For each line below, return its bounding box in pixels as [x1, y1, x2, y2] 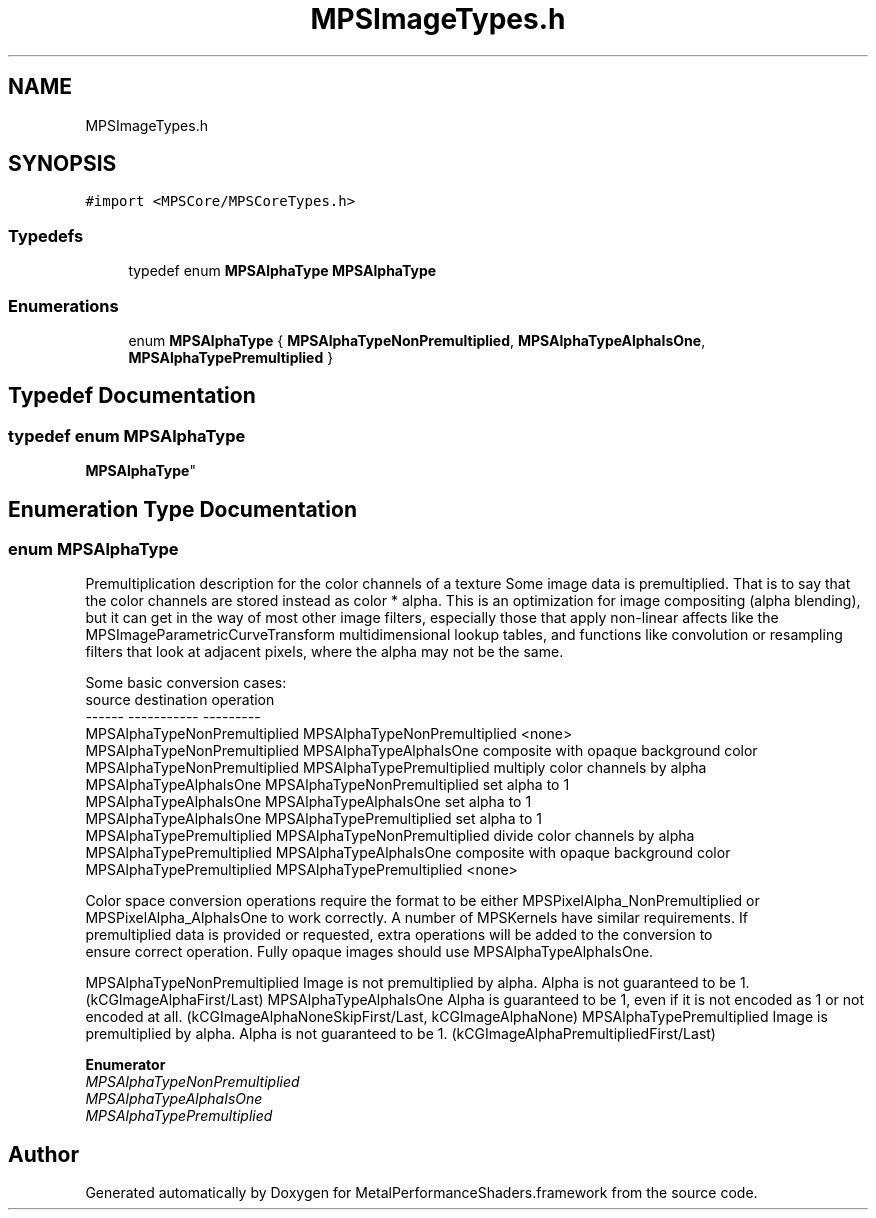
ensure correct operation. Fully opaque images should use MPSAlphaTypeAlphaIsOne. [85, 943, 654, 961]
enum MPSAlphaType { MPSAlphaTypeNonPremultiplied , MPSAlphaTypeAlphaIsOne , [128, 331, 706, 349]
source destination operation [85, 691, 275, 709]
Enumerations [8, 295, 119, 316]
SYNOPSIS [8, 151, 117, 177]
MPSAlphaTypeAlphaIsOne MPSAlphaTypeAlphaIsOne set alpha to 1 [85, 793, 532, 811]
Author [8, 1141, 79, 1167]
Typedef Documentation [8, 383, 256, 409]
